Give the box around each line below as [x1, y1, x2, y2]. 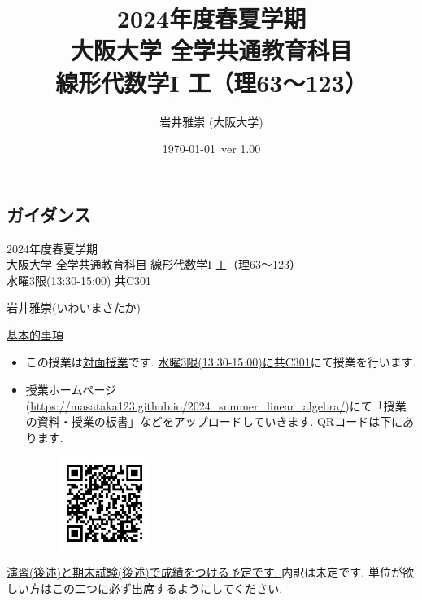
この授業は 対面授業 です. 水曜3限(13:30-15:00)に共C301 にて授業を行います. [25, 353, 416, 371]
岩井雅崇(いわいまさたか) [7, 299, 141, 316]
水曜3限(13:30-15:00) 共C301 [7, 271, 152, 288]
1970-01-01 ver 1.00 [162, 140, 261, 157]
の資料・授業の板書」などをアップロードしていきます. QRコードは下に [25, 413, 403, 430]
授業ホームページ [25, 381, 117, 398]
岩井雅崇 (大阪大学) [159, 112, 263, 129]
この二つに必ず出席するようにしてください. [51, 580, 283, 596]
